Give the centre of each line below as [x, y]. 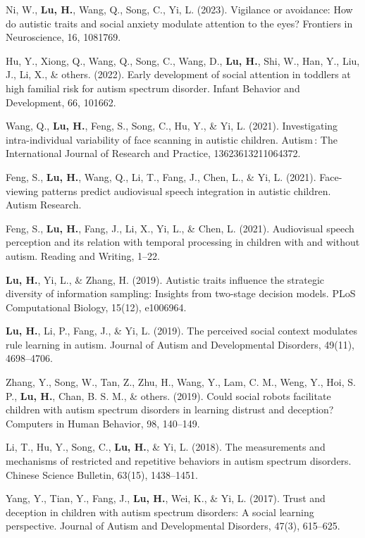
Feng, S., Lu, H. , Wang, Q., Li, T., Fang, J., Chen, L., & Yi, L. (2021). [161, 176]
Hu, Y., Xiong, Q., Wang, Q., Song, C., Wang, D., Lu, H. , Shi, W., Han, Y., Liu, [183, 60]
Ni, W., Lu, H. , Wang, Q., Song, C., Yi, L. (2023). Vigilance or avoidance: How [179, 9]
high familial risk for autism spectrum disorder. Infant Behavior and [153, 88]
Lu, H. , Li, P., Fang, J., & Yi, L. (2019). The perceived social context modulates [181, 331]
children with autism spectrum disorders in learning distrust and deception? [170, 409]
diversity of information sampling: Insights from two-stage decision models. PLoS [181, 293]
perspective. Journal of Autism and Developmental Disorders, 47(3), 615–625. [173, 526]
